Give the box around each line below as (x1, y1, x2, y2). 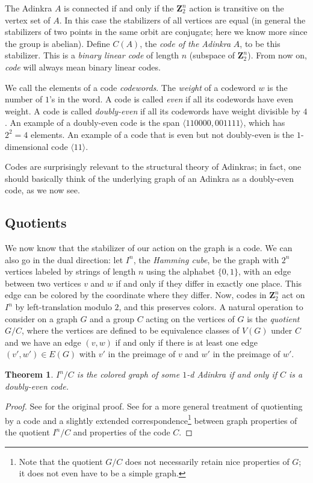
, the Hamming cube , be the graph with (133, 253, 279, 266)
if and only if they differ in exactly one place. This (116, 276, 302, 289)
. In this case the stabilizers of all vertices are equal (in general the (59, 13, 306, 26)
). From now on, (247, 49, 307, 61)
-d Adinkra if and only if (187, 368, 277, 381)
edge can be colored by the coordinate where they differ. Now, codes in (5, 288, 267, 301)
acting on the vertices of (146, 312, 235, 325)
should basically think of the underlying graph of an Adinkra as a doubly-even (5, 172, 294, 184)
